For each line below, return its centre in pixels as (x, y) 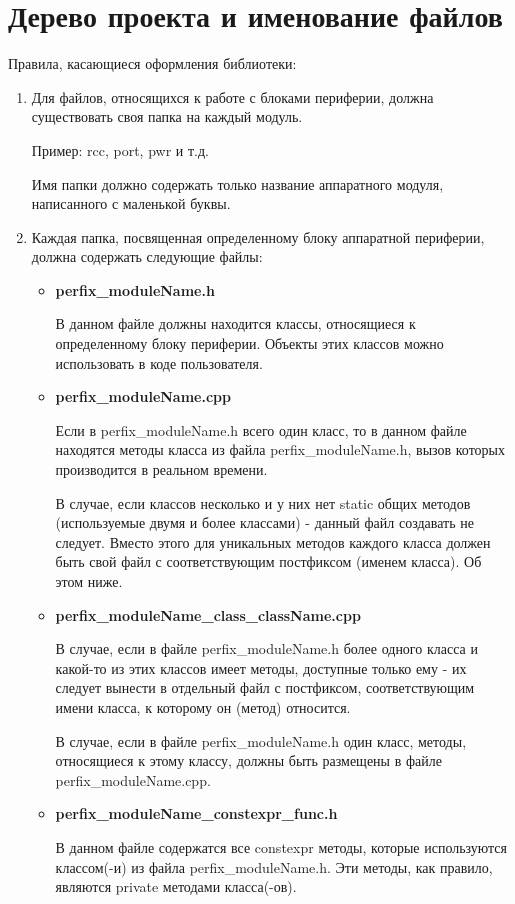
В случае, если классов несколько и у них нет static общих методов (263, 502)
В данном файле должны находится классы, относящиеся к (235, 323)
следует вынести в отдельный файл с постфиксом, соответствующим (265, 687)
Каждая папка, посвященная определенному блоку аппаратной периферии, (258, 236)
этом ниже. (89, 581)
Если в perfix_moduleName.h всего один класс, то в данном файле (261, 429)
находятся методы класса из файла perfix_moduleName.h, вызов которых (280, 449)
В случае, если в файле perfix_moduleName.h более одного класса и (266, 648)
